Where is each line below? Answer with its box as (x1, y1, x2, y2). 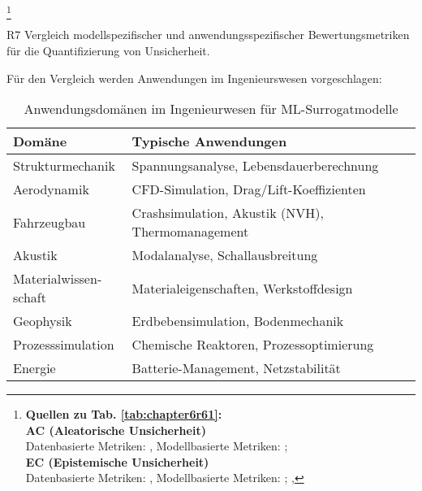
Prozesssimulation (13, 335, 114, 354)
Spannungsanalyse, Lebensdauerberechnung (131, 156, 379, 176)
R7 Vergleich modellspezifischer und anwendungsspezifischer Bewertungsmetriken (6, 26, 410, 43)
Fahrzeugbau (13, 212, 86, 232)
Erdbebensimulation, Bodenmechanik (131, 311, 344, 331)
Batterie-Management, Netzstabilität (131, 358, 341, 378)
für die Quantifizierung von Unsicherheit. (6, 41, 210, 59)
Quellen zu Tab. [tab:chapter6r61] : (25, 406, 222, 423)
